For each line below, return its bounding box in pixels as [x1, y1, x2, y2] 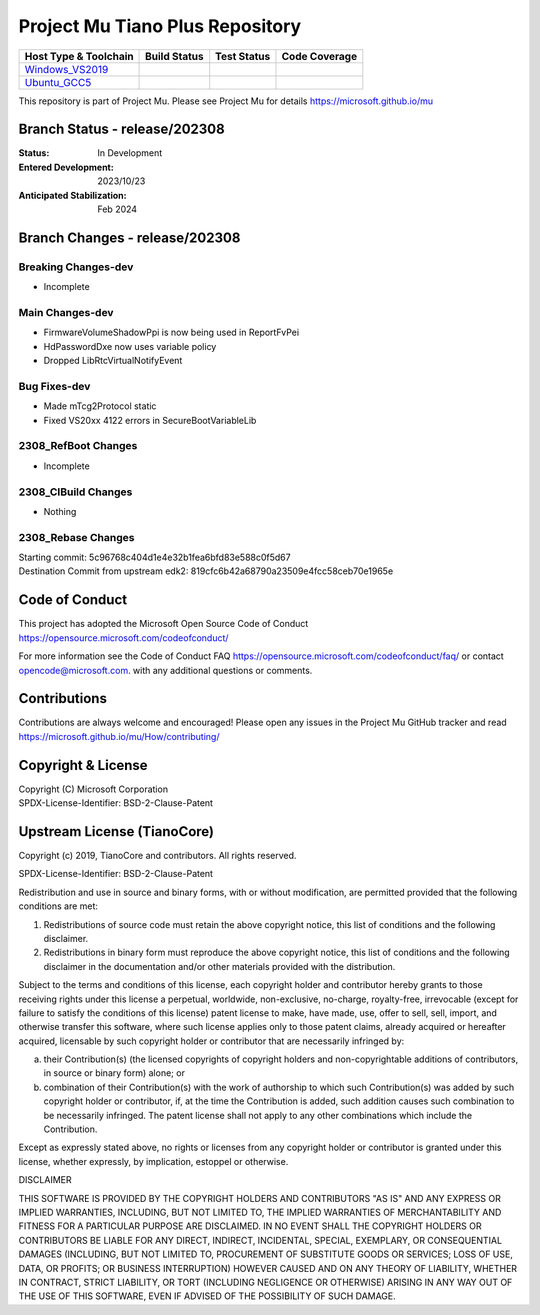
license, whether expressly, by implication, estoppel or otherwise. [18, 1155, 289, 1167]
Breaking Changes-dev [18, 260, 134, 274]
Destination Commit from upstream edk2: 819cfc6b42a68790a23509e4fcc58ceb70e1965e [18, 565, 394, 577]
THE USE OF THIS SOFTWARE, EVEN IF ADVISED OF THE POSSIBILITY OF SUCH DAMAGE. [18, 1290, 397, 1302]
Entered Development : [18, 161, 114, 173]
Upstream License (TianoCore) [18, 823, 215, 840]
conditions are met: [18, 900, 99, 912]
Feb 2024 [97, 203, 138, 215]
